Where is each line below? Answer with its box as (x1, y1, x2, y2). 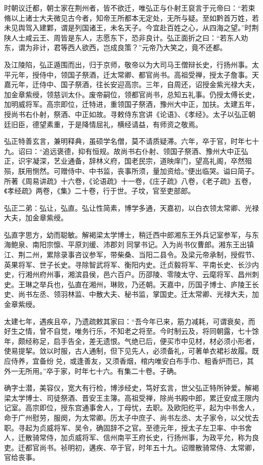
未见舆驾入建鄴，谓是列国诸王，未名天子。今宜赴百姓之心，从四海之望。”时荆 (4, 22, 259, 33)
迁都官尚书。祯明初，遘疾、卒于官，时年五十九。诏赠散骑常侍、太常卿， (18, 442, 259, 452)
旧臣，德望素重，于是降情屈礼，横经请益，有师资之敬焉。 (11, 119, 202, 129)
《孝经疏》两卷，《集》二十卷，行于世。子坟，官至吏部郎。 (4, 185, 195, 196)
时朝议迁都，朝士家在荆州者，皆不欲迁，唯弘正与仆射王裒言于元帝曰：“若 (4, 3, 248, 13)
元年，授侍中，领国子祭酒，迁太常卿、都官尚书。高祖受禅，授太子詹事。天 (11, 69, 259, 80)
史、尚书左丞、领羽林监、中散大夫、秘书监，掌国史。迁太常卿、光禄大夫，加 (4, 289, 259, 299)
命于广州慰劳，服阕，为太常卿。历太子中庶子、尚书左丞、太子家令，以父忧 (4, 412, 252, 422)
